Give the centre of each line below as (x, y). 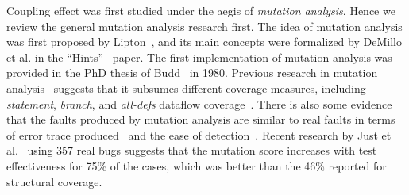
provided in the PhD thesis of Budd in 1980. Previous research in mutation (192, 73)
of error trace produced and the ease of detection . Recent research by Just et (199, 134)
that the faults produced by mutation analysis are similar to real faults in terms (201, 119)
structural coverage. (54, 181)
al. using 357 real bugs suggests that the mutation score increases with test (192, 150)
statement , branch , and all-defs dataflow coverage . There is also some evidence (199, 103)
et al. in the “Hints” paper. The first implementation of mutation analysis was (199, 57)
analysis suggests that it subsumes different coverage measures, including (186, 88)
